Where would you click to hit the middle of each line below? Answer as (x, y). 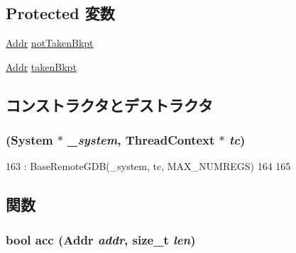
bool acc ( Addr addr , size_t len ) (101, 239)
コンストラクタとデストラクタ (109, 105)
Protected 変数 (60, 13)
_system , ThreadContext (141, 140)
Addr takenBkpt (41, 66)
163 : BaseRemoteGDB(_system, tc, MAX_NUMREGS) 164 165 (148, 166)
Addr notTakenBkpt (50, 43)
